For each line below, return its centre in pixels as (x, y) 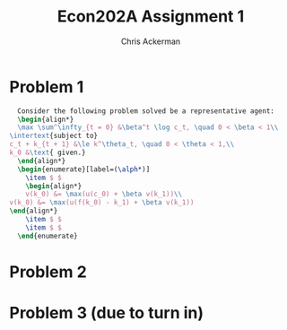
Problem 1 (47, 87)
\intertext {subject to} (54, 136)
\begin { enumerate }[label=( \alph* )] (84, 169)
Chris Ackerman (151, 41)
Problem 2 (48, 272)
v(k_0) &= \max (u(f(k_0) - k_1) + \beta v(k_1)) (102, 203)
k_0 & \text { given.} (48, 153)
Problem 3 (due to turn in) (107, 313)
